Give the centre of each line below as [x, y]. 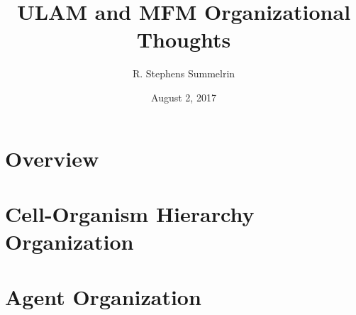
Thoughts [184, 39]
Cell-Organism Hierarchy [130, 213]
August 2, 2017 [184, 97]
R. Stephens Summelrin [184, 73]
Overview [52, 158]
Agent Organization [103, 297]
